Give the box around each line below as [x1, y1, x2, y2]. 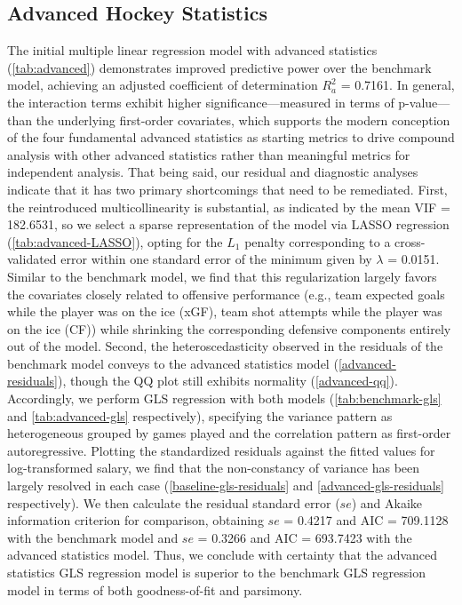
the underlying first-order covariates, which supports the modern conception [36, 110, 450, 129]
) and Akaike [351, 493, 423, 512]
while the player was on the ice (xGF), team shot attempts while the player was [7, 302, 442, 321]
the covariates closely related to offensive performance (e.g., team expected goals [7, 284, 445, 303]
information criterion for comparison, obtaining [7, 511, 264, 529]
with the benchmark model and [7, 528, 179, 546]
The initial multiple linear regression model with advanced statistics [7, 41, 378, 60]
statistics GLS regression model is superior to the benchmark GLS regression [7, 563, 426, 582]
